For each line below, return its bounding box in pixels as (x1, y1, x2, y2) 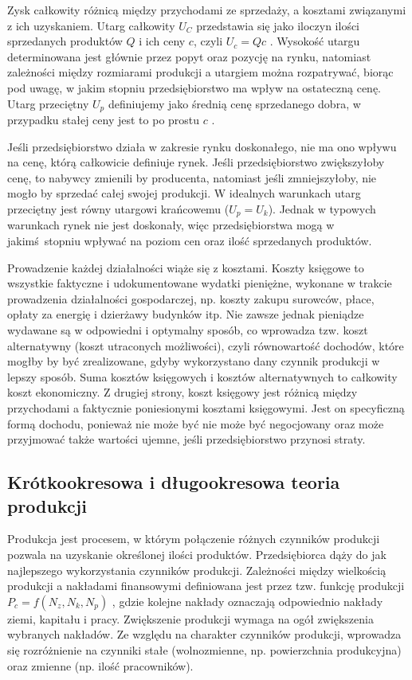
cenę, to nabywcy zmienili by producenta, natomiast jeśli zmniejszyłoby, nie (7, 169, 377, 186)
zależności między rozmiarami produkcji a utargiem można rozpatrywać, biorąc (7, 64, 394, 80)
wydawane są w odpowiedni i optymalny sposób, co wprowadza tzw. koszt (7, 322, 368, 338)
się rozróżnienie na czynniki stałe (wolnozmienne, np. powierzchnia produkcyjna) (7, 641, 402, 658)
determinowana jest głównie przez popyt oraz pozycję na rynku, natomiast (7, 48, 371, 64)
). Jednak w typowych (268, 200, 376, 217)
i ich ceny (139, 33, 186, 49)
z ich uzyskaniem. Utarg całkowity (7, 17, 175, 33)
